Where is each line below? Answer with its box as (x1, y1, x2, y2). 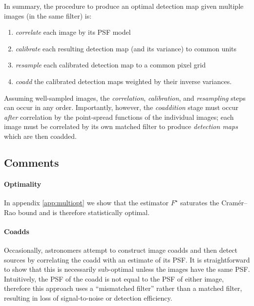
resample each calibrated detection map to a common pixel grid (15, 60, 206, 70)
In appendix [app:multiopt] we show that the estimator (4, 197, 169, 208)
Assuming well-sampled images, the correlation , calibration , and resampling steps (4, 92, 246, 103)
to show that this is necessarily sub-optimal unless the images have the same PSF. (4, 264, 250, 274)
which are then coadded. (4, 131, 77, 141)
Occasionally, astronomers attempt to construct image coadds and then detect (4, 245, 238, 255)
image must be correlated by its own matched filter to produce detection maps (4, 121, 238, 131)
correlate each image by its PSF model (15, 27, 131, 37)
